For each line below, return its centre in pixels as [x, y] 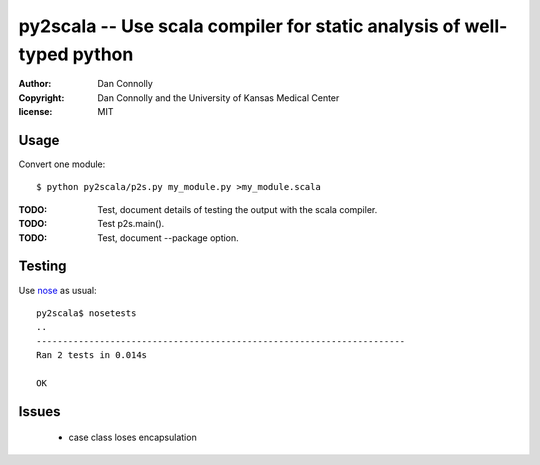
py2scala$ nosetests [86, 313]
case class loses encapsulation [132, 437]
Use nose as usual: [57, 290]
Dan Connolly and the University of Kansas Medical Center [218, 97]
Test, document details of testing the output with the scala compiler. [237, 209]
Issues [39, 411]
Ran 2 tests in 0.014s [92, 355]
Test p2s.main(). [131, 224]
